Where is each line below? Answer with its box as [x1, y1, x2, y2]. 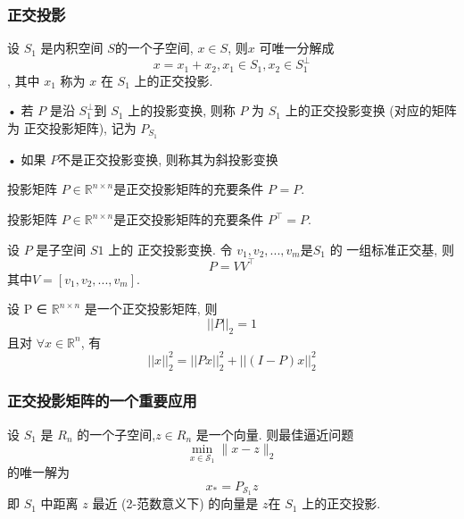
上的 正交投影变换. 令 [108, 239, 233, 258]
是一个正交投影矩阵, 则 [84, 299, 218, 318]
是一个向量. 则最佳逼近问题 [195, 424, 354, 443]
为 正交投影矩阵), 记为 [7, 118, 137, 137]
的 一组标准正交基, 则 [329, 239, 454, 258]
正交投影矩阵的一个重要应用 [7, 389, 197, 412]
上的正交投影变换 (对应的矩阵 [285, 101, 457, 120]
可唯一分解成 [259, 38, 335, 57]
